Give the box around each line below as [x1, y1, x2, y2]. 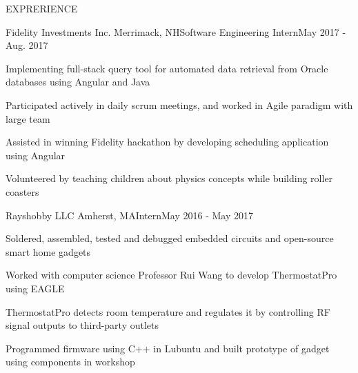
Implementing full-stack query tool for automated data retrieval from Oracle [6, 61, 328, 75]
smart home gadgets [6, 244, 91, 259]
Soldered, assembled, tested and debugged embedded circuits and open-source [6, 231, 334, 245]
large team [6, 111, 50, 125]
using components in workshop [6, 354, 135, 369]
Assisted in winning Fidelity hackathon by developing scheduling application [6, 134, 329, 149]
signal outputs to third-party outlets [6, 318, 159, 332]
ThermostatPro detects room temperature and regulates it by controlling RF [6, 304, 330, 319]
